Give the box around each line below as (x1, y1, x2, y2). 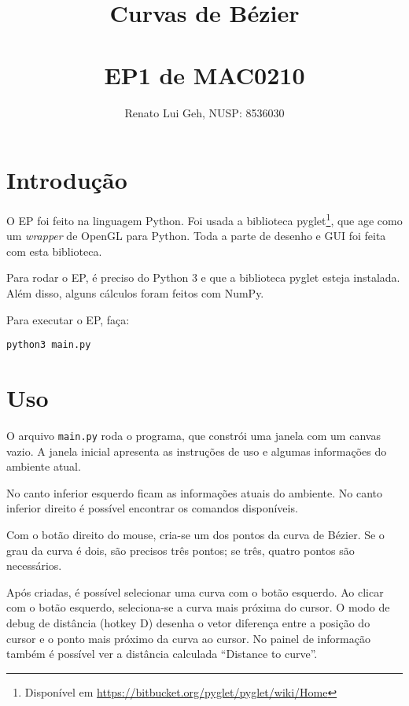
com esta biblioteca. (6, 242, 102, 259)
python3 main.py (6, 339, 91, 351)
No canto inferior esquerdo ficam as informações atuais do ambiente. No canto (6, 484, 382, 501)
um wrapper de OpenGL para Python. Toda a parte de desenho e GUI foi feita (6, 227, 386, 244)
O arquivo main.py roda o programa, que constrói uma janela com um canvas (6, 427, 381, 444)
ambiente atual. (6, 458, 81, 475)
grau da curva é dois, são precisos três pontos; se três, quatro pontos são (6, 542, 355, 558)
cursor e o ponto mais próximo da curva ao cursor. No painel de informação (6, 630, 370, 646)
